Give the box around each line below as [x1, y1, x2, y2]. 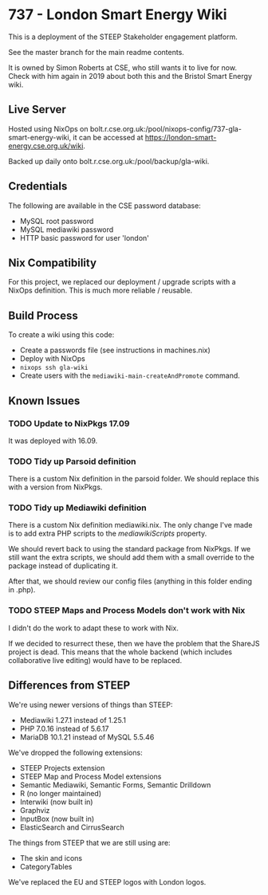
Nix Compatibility [8, 256, 97, 269]
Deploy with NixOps [19, 354, 85, 363]
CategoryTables [19, 862, 73, 871]
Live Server [8, 103, 66, 116]
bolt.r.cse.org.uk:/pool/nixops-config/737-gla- [89, 124, 242, 133]
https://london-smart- [144, 132, 217, 142]
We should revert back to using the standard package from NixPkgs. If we [8, 544, 251, 554]
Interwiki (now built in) [19, 797, 93, 807]
